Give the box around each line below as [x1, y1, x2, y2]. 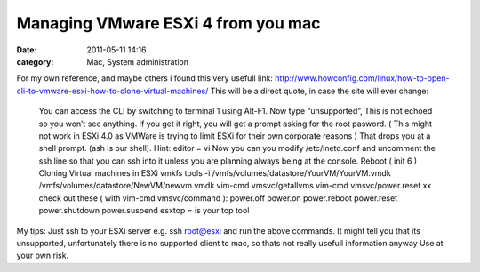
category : [16, 56, 54, 67]
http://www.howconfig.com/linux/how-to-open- [274, 73, 450, 84]
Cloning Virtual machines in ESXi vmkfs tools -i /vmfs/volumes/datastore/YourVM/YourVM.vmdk [38, 168, 391, 179]
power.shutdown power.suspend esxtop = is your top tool [38, 205, 250, 216]
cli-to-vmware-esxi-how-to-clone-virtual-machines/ [16, 85, 209, 96]
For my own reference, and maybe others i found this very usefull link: [16, 73, 273, 84]
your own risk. [16, 250, 69, 261]
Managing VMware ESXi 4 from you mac [16, 13, 321, 33]
